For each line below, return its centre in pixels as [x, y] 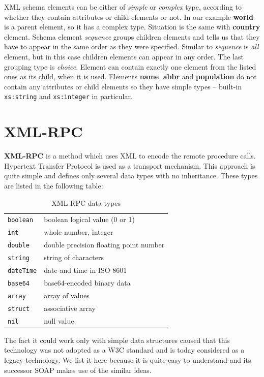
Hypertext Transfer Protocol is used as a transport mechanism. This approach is [130, 165]
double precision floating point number [104, 245]
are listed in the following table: [54, 185]
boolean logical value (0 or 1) [89, 219]
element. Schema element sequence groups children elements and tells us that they [132, 36]
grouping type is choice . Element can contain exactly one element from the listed [130, 66]
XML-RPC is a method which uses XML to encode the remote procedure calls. [130, 156]
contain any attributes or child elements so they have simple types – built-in [123, 86]
